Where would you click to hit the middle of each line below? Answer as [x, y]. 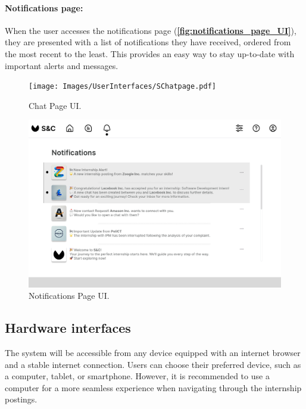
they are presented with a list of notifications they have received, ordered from [148, 42]
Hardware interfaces [68, 328]
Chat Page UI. [55, 105]
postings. [21, 399]
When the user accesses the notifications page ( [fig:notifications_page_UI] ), [151, 30]
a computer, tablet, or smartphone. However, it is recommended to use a [137, 376]
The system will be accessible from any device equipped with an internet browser [153, 352]
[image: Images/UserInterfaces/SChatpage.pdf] [122, 87]
